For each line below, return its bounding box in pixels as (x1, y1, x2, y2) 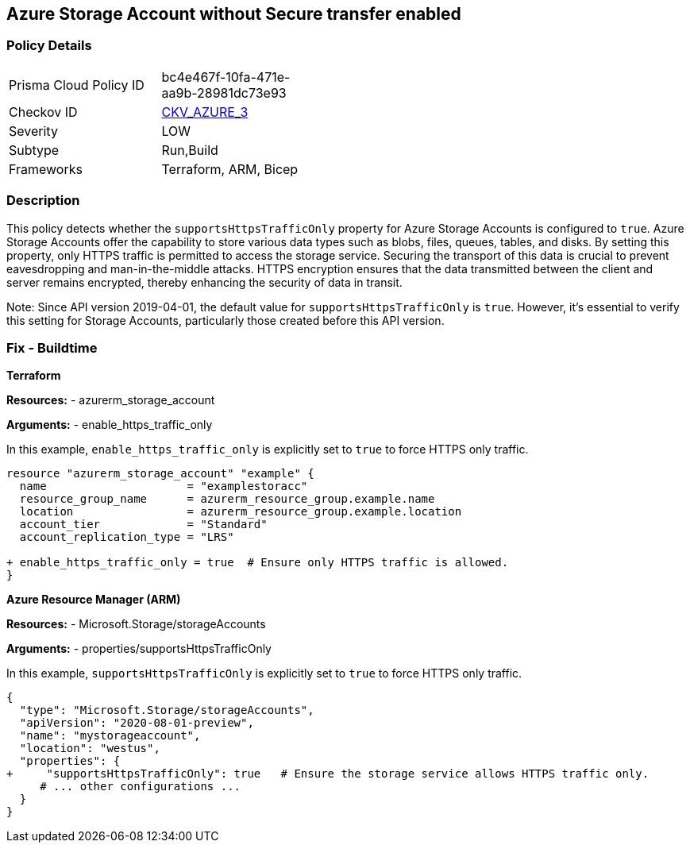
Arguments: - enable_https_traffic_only (6, 418, 213, 432)
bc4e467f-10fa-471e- (161, 68, 291, 85)
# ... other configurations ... (40, 780, 241, 793)
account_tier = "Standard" (19, 518, 268, 531)
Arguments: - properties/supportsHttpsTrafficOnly (6, 642, 272, 656)
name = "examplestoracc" (19, 480, 308, 493)
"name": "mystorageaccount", (19, 729, 201, 743)
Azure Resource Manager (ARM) (6, 592, 181, 607)
